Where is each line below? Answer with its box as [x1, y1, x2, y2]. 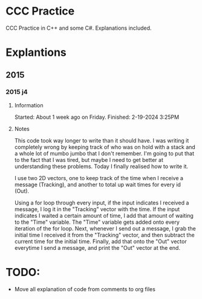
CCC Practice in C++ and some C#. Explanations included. [5, 24, 152, 32]
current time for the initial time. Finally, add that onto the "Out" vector [14, 238, 187, 245]
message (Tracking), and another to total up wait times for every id [14, 181, 181, 188]
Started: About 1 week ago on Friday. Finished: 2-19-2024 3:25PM [14, 113, 180, 121]
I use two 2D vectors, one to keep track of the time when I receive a [14, 174, 184, 181]
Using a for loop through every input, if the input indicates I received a [14, 199, 189, 206]
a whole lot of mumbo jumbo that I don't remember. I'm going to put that [14, 150, 195, 157]
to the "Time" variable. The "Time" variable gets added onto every [14, 218, 180, 226]
